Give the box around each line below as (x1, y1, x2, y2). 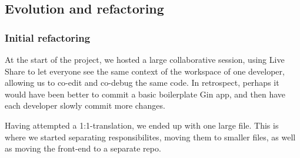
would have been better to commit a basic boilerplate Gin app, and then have (5, 88, 286, 100)
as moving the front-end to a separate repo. (5, 142, 161, 154)
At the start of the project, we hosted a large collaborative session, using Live (5, 53, 285, 65)
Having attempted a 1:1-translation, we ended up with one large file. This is (5, 119, 279, 131)
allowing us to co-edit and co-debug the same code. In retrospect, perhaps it (5, 76, 279, 89)
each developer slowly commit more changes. (5, 99, 165, 112)
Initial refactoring (5, 30, 91, 45)
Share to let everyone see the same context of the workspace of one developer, (5, 65, 285, 77)
